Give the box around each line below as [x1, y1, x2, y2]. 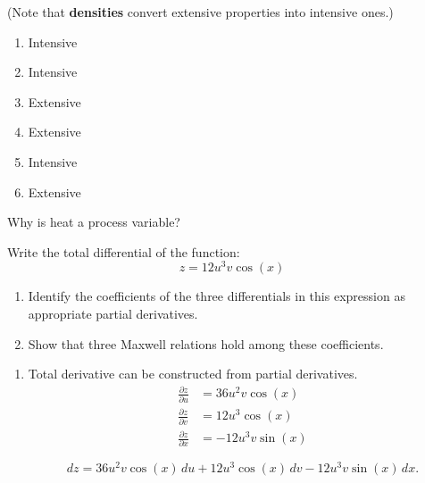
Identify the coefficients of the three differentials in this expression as [28, 287, 405, 305]
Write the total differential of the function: [7, 242, 240, 261]
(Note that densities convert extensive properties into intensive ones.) [7, 3, 394, 21]
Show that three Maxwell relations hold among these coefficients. [28, 334, 384, 353]
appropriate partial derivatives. [28, 304, 198, 323]
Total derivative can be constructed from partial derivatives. [28, 364, 358, 383]
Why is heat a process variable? [7, 212, 180, 231]
